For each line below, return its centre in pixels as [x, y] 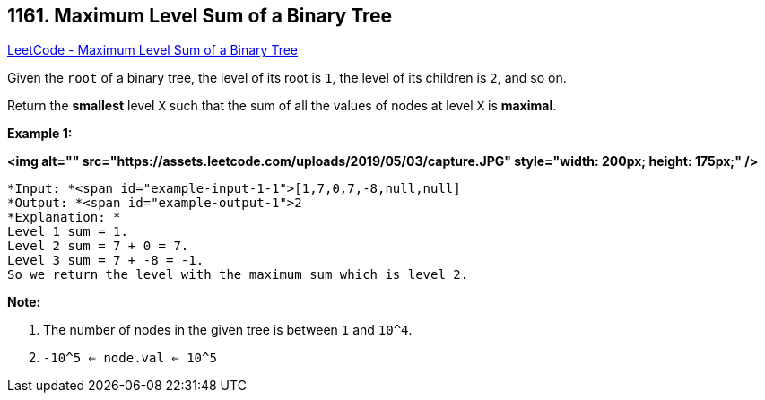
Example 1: [40, 134]
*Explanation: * [64, 217]
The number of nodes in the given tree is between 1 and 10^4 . [228, 330]
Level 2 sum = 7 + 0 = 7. [98, 246]
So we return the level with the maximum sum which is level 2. [238, 275]
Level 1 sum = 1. [68, 232]
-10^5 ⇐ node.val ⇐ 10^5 [130, 358]
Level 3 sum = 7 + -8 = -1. [106, 261]
